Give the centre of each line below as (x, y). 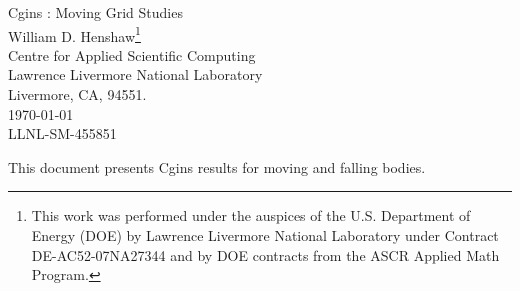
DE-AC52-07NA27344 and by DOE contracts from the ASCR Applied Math (265, 254)
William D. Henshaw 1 (74, 34)
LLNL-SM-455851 (62, 133)
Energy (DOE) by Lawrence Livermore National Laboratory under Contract (265, 235)
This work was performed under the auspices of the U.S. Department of (251, 215)
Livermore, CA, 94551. (77, 94)
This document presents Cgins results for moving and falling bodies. (217, 166)
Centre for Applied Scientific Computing (132, 54)
